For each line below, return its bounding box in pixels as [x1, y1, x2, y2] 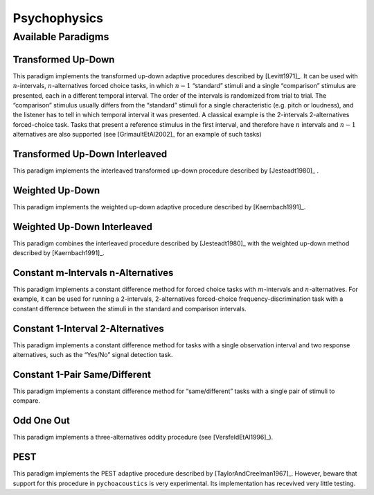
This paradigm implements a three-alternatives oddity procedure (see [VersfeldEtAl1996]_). [12, 433, 274, 442]
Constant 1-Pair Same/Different [12, 368, 152, 381]
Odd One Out [12, 415, 71, 426]
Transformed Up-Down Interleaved [12, 148, 168, 159]
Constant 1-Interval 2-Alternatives [12, 322, 164, 334]
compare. [12, 397, 41, 405]
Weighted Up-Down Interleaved [12, 220, 152, 232]
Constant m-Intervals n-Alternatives [12, 267, 174, 279]
